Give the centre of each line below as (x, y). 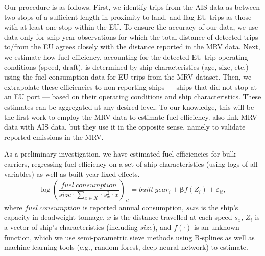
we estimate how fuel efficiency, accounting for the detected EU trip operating (126, 56)
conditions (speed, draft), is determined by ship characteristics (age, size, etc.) (126, 67)
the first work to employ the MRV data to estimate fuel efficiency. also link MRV (131, 117)
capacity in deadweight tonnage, (54, 217)
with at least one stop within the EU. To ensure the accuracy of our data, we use (131, 27)
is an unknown (217, 227)
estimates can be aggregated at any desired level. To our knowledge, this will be (129, 106)
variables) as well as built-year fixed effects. (72, 174)
